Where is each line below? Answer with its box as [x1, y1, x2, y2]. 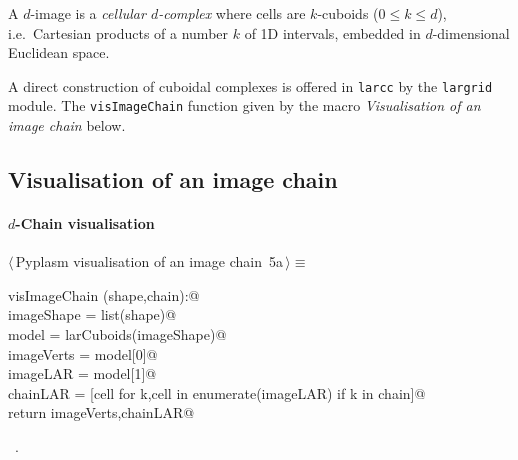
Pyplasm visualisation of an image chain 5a [15, 251, 283, 272]
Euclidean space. [8, 42, 110, 63]
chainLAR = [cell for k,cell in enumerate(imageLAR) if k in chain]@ [8, 382, 426, 403]
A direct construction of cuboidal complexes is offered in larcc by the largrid [8, 75, 493, 96]
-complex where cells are [158, 3, 306, 23]
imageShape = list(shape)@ [8, 304, 177, 325]
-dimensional [432, 22, 510, 43]
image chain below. [8, 115, 126, 136]
